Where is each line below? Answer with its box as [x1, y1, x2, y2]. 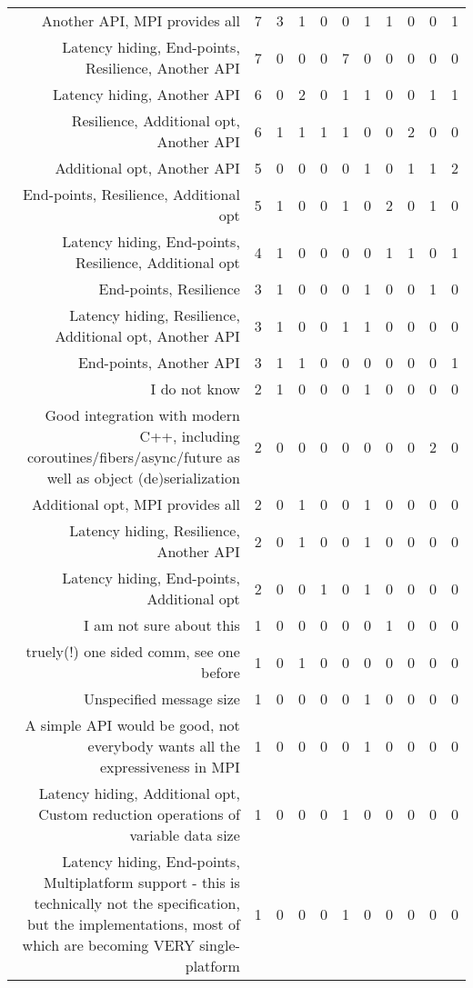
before [201, 662, 240, 683]
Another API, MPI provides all [41, 10, 240, 31]
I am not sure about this [84, 614, 240, 635]
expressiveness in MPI [99, 756, 240, 777]
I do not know [150, 378, 240, 399]
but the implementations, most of [26, 913, 240, 934]
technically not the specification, [34, 893, 240, 913]
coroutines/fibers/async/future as [27, 446, 240, 467]
